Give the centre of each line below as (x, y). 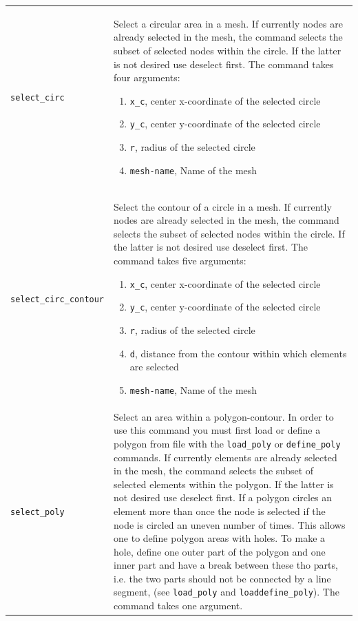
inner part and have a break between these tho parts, (226, 565)
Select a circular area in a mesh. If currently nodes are (228, 23)
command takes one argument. (178, 606)
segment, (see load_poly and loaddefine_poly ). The (227, 592)
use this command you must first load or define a (217, 430)
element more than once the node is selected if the (220, 511)
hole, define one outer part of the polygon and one (220, 551)
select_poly (38, 512)
